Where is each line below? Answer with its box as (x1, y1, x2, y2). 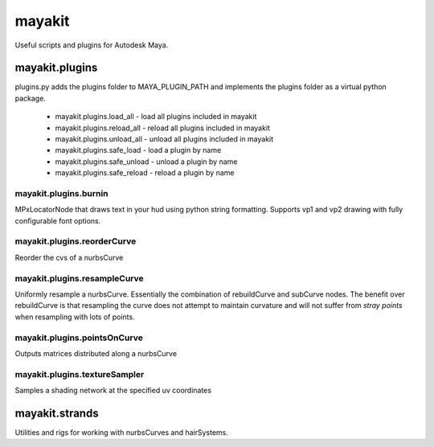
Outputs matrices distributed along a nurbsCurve (14, 348, 177, 358)
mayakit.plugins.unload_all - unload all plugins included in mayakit (55, 134, 274, 144)
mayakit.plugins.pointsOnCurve (14, 332, 144, 343)
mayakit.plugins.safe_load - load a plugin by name (55, 146, 222, 155)
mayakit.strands (14, 406, 100, 420)
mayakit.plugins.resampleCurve (14, 273, 144, 284)
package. (14, 93, 46, 103)
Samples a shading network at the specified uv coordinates (14, 386, 212, 396)
